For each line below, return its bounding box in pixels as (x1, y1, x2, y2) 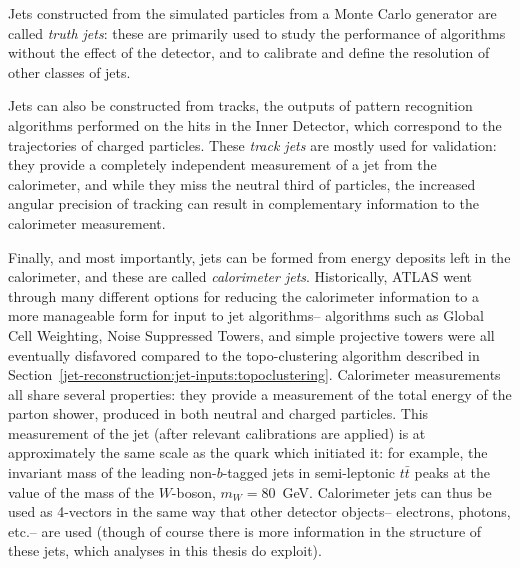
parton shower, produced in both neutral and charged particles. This (8, 403, 429, 424)
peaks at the (414, 462, 491, 483)
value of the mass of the (8, 481, 154, 502)
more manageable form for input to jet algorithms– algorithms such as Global (8, 305, 484, 326)
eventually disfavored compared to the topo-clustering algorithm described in (8, 344, 480, 365)
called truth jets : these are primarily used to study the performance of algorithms (8, 22, 506, 43)
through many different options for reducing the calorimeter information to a (8, 285, 479, 306)
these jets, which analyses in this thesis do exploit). (8, 540, 322, 561)
